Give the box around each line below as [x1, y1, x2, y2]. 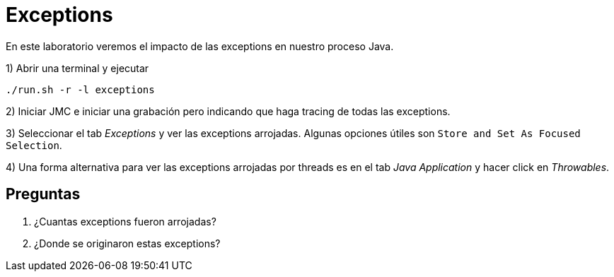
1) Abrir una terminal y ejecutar [6, 61, 149, 74]
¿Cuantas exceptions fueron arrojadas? [34, 215, 216, 228]
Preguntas [6, 185, 81, 204]
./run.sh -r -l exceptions [6, 83, 155, 95]
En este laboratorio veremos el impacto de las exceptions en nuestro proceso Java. [6, 40, 394, 52]
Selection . [6, 138, 62, 151]
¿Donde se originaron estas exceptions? [34, 237, 221, 249]
